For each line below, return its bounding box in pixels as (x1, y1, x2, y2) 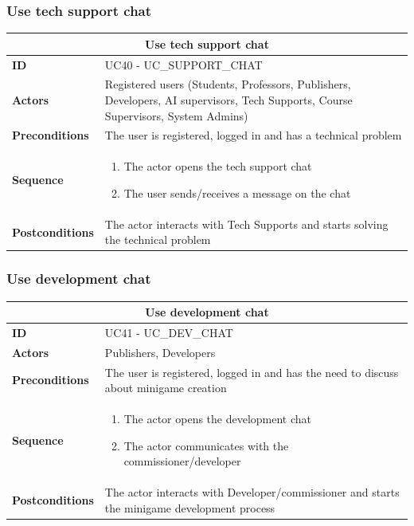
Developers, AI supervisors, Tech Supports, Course (104, 92, 353, 108)
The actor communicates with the (123, 437, 289, 453)
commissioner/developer (123, 453, 241, 469)
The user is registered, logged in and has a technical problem (104, 127, 402, 143)
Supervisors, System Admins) (104, 107, 248, 124)
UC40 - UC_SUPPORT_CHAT (104, 56, 263, 73)
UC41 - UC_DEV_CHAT (104, 324, 233, 340)
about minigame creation (104, 379, 227, 396)
